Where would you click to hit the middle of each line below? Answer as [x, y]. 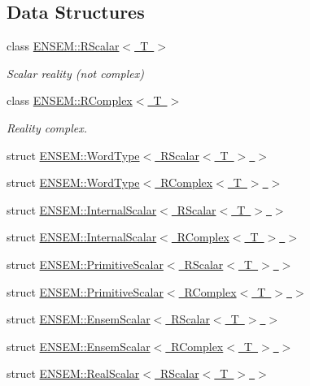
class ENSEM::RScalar [63, 46]
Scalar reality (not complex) [75, 73]
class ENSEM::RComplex [70, 100]
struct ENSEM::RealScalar [73, 373]
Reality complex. [47, 127]
